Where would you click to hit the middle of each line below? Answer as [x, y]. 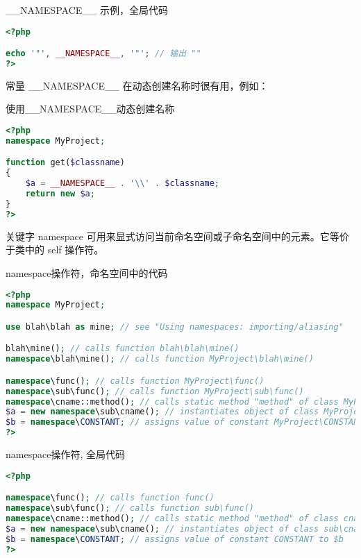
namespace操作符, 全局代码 [65, 454]
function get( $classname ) [65, 163]
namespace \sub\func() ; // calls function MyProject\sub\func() [155, 391]
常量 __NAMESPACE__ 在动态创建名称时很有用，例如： [137, 85]
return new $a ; [60, 194]
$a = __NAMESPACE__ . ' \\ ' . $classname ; [123, 184]
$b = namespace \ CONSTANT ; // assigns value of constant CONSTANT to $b [175, 539]
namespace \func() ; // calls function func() [110, 498]
